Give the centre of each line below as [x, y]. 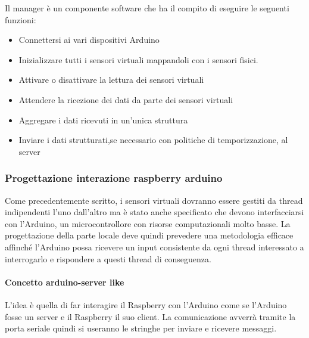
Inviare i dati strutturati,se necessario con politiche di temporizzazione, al [153, 140]
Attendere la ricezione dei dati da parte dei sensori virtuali [126, 99]
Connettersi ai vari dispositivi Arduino [89, 40]
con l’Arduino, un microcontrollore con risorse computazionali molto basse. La [148, 223]
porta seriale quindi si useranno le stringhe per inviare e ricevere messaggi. [141, 328]
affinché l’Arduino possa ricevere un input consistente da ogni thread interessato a [154, 246]
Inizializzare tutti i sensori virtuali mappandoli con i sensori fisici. [138, 59]
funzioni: [21, 19]
